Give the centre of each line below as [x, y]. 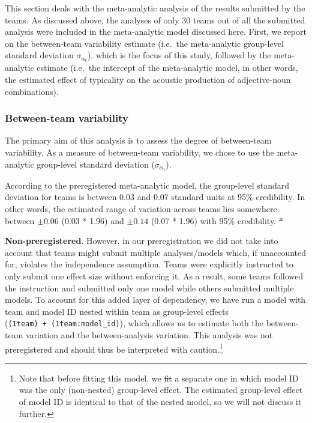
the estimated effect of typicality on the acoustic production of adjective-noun [148, 80]
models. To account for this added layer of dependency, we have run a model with [155, 300]
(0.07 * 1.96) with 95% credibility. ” [217, 220]
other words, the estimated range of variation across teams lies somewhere [141, 208]
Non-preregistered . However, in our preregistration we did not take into [142, 241]
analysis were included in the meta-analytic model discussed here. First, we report [156, 32]
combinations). [32, 91]
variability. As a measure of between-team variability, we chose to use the [139, 152]
